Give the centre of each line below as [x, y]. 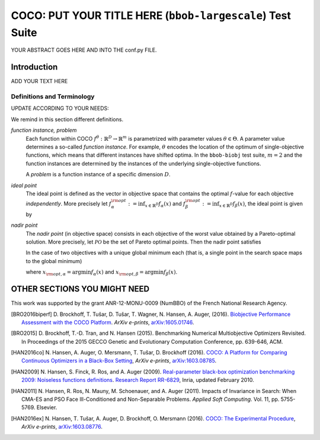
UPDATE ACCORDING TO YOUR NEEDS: [60, 108]
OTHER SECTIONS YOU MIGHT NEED [80, 289]
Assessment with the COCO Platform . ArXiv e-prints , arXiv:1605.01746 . [108, 322]
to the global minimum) [54, 261]
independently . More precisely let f [69, 204]
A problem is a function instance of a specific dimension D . [98, 175]
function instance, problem [44, 130]
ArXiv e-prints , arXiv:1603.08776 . [62, 427]
